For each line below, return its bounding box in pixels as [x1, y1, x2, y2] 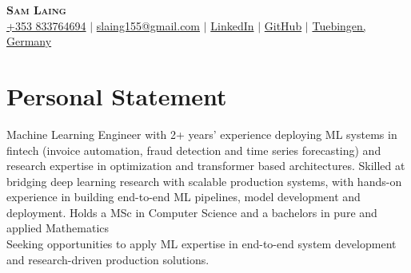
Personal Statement [6, 79, 227, 112]
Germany [6, 33, 52, 49]
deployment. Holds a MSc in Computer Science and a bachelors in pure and [6, 204, 377, 220]
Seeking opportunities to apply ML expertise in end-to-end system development [6, 235, 397, 252]
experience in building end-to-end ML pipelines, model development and [6, 188, 361, 205]
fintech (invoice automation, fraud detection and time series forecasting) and [6, 141, 381, 158]
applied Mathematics [6, 220, 110, 236]
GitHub [264, 17, 302, 34]
